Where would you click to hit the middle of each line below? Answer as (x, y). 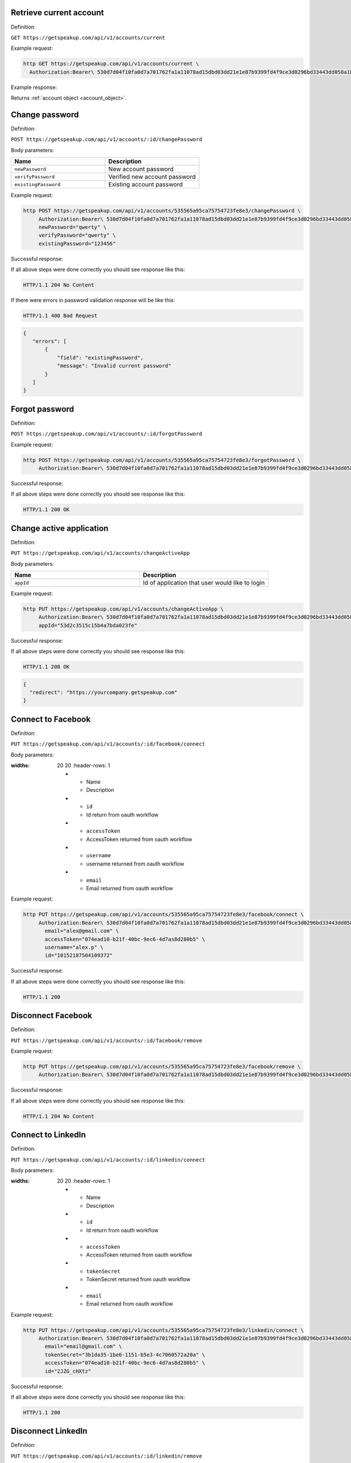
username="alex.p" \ (74, 947)
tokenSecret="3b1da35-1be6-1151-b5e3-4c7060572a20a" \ (125, 1354)
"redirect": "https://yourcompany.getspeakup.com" (104, 693)
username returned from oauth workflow (135, 864)
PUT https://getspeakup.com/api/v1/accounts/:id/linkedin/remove (106, 1456)
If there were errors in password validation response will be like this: (93, 300)
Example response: (34, 87)
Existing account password (146, 184)
